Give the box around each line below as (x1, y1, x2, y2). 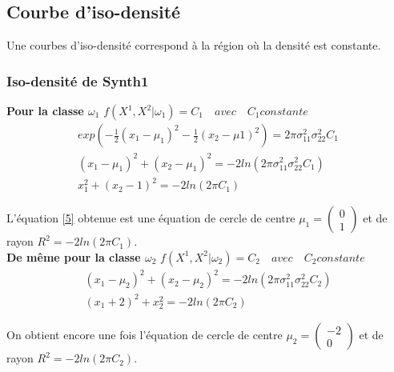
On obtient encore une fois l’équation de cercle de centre (6, 326, 283, 343)
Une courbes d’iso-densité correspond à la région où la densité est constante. (6, 37, 381, 54)
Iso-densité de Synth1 (6, 70, 149, 90)
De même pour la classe (6, 248, 141, 265)
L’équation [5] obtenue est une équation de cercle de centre (6, 210, 295, 226)
